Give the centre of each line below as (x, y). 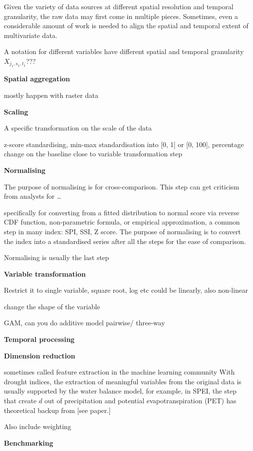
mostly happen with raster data (51, 95)
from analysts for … (33, 196)
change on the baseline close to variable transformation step (93, 154)
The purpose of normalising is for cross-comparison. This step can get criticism (122, 186)
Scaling (16, 111)
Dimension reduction (40, 355)
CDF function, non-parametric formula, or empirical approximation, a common (122, 222)
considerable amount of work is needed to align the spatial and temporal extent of (126, 26)
